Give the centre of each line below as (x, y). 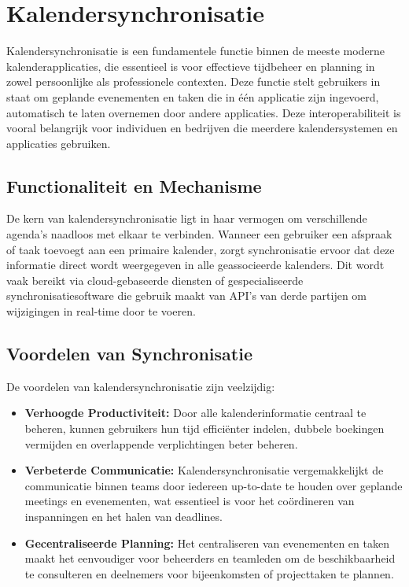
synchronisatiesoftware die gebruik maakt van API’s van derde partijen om (187, 295)
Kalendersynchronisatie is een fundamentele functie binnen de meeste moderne (196, 51)
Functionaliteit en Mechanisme (134, 185)
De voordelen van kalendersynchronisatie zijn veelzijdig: (141, 386)
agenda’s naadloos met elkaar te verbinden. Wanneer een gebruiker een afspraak (199, 234)
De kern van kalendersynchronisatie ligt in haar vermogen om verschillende (187, 218)
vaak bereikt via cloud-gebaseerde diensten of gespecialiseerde (155, 280)
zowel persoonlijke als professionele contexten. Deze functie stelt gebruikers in (193, 81)
